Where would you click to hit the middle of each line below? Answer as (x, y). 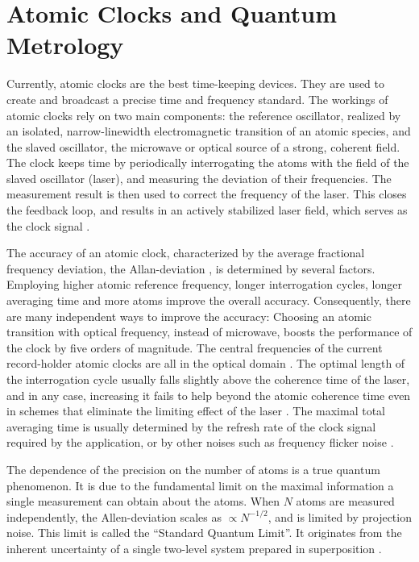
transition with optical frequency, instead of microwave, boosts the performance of (209, 332)
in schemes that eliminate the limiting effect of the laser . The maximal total (196, 411)
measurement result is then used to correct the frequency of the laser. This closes (207, 194)
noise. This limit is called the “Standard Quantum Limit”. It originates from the (204, 533)
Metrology (65, 45)
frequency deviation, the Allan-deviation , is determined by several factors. (191, 268)
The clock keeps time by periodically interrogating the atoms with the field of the (208, 162)
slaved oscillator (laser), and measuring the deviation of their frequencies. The (199, 178)
